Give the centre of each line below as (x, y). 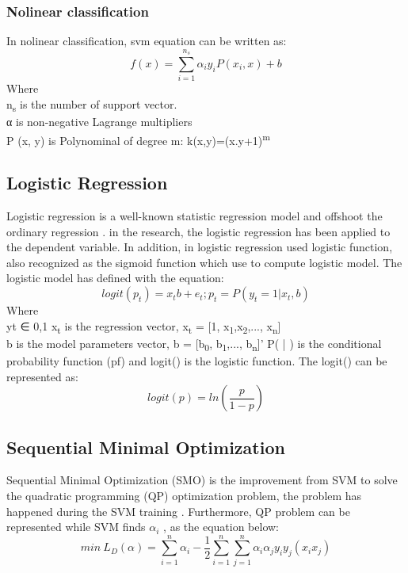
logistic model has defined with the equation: (115, 278)
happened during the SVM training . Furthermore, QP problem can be (178, 511)
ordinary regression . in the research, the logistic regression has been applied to (198, 231)
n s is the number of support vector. (92, 105)
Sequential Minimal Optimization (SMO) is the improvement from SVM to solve (202, 480)
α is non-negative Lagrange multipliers (99, 122)
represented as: (42, 376)
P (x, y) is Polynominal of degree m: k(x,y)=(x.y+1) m (139, 139)
